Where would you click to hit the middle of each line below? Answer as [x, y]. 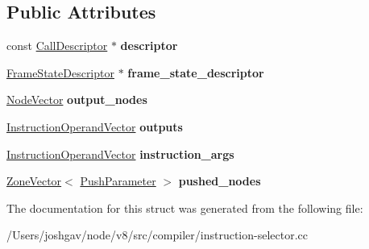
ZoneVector [34, 181]
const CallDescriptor [57, 46]
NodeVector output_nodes [77, 100]
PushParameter [118, 181]
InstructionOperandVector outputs [95, 126]
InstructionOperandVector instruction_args [120, 154]
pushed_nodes [220, 181]
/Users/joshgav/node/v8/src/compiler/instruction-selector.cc [157, 235]
